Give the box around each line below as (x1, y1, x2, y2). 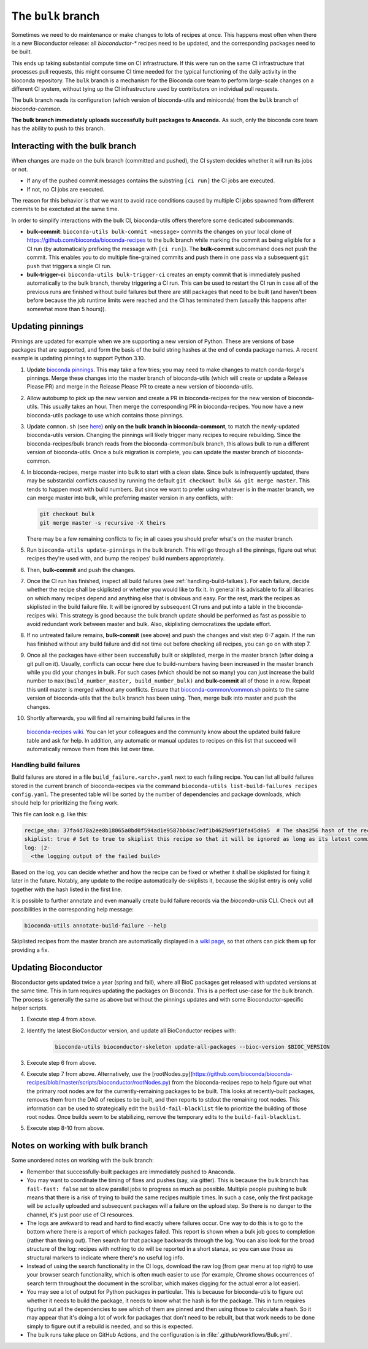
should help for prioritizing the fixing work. (11, 799, 119, 806)
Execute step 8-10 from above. (26, 1124, 104, 1132)
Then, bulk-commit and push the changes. (26, 566, 136, 573)
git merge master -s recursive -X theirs (39, 519, 166, 526)
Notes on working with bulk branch (11, 1140, 148, 1151)
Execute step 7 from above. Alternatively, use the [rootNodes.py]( (26, 1070, 193, 1078)
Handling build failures (11, 760, 80, 769)
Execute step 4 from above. (26, 1016, 97, 1023)
